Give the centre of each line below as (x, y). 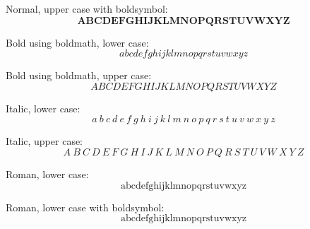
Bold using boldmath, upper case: (79, 75)
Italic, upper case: (44, 141)
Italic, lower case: (43, 108)
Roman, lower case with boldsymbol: (85, 207)
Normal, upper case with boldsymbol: (87, 8)
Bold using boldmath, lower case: (77, 42)
